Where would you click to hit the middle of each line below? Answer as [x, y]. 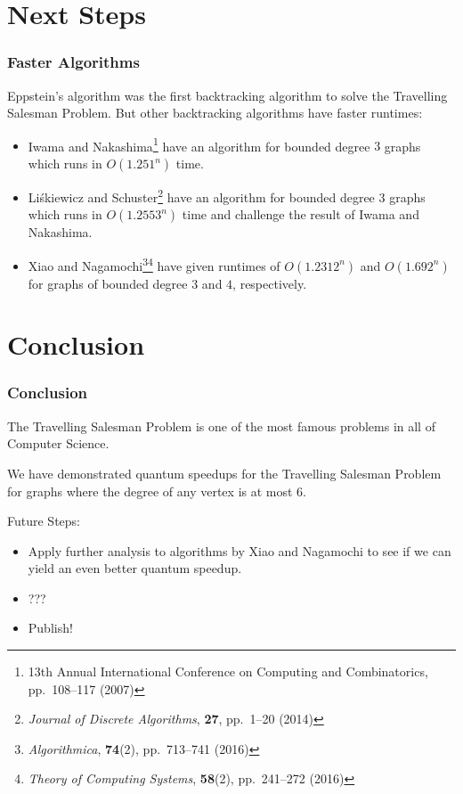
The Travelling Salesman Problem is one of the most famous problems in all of [221, 426]
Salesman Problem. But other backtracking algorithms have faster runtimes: [215, 113]
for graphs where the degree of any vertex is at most [150, 491]
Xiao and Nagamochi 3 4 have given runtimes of [154, 264]
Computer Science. [58, 443]
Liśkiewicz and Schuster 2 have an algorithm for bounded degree [201, 196]
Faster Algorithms [73, 62]
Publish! [50, 628]
